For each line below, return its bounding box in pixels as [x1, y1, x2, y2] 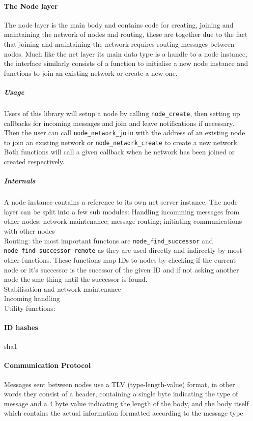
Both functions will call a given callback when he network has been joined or [4, 147, 235, 157]
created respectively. [4, 156, 65, 167]
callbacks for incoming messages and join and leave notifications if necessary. [4, 118, 234, 128]
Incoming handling [4, 293, 60, 303]
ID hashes [4, 322, 38, 332]
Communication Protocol [4, 360, 91, 370]
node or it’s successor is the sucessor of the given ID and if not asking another [4, 264, 239, 274]
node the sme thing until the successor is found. [4, 274, 148, 284]
